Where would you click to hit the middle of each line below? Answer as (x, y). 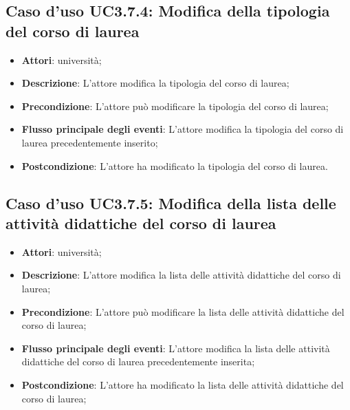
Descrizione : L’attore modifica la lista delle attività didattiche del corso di (181, 275)
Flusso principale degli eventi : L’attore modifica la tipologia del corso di (183, 129)
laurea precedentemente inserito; (90, 142)
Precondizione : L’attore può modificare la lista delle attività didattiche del (183, 311)
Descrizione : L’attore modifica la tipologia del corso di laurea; (155, 83)
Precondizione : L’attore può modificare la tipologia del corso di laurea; (175, 106)
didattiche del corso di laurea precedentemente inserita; (138, 362)
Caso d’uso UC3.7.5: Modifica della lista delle (171, 203)
